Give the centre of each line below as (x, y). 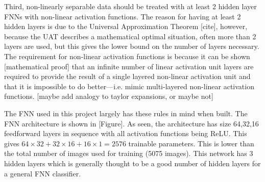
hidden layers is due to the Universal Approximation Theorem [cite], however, (126, 26)
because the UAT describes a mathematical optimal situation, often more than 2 (130, 36)
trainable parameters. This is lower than (191, 143)
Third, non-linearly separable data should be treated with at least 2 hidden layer (130, 6)
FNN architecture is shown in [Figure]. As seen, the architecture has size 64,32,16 (131, 123)
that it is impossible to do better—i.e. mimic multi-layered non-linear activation (129, 86)
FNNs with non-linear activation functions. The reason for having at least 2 (123, 16)
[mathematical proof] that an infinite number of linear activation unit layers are (129, 66)
